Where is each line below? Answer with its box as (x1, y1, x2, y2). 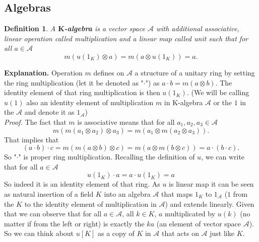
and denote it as (24, 107, 75, 117)
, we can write (201, 151, 245, 162)
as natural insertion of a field (4, 188, 94, 199)
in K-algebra (164, 97, 203, 107)
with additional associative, (156, 23, 239, 34)
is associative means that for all (77, 116, 175, 127)
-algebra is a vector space (64, 23, 145, 34)
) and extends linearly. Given (165, 198, 254, 209)
